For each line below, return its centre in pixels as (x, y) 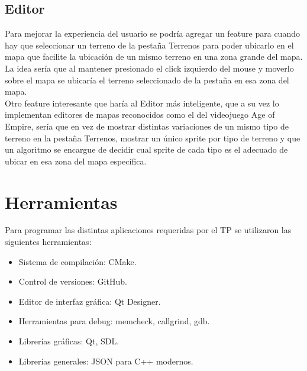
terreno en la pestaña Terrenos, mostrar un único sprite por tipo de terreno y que (153, 138)
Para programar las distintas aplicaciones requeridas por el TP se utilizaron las (148, 230)
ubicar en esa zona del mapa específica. (76, 161)
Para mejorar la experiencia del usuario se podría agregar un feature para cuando (152, 33)
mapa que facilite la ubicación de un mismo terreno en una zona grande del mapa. (154, 57)
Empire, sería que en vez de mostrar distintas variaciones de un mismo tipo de (147, 126)
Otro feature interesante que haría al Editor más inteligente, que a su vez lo (142, 103)
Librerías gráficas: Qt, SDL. (69, 341)
